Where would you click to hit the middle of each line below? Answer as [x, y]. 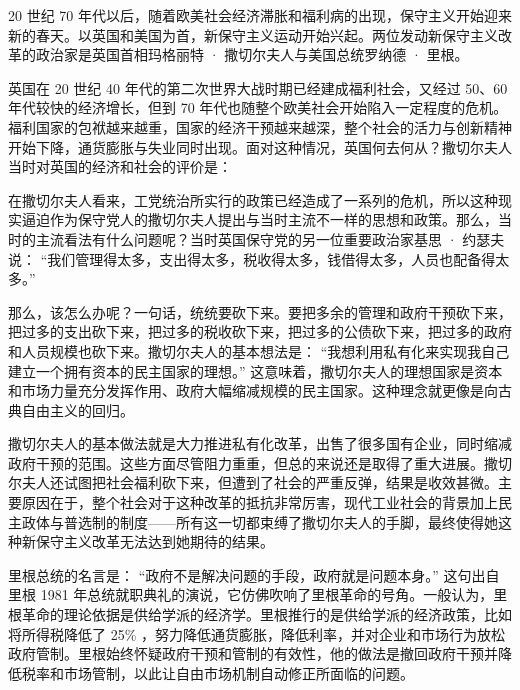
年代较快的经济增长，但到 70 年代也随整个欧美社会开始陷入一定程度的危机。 [258, 107]
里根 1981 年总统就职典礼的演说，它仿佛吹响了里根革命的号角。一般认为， [251, 594]
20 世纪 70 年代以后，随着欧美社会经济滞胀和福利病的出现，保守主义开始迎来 [260, 15]
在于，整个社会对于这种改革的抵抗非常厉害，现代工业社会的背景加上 [273, 502]
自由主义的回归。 [77, 409]
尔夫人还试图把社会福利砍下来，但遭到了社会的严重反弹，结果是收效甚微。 [253, 482]
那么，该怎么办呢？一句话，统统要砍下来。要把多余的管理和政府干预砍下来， [260, 311]
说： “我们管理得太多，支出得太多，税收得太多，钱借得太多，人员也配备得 [252, 258]
